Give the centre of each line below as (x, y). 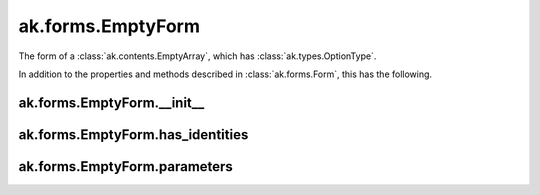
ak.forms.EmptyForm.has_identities (133, 134)
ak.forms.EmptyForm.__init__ (111, 102)
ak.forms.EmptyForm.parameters (126, 166)
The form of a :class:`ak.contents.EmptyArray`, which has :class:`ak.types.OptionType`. (197, 56)
